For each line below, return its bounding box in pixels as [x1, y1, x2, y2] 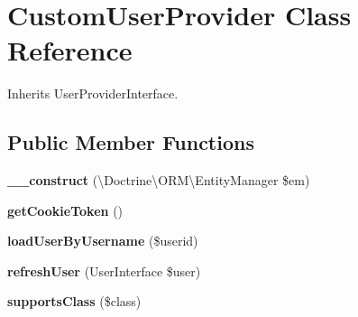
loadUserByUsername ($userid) [7, 231, 198, 250]
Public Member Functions [7, 128, 254, 156]
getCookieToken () [7, 200, 124, 219]
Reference [7, 32, 133, 69]
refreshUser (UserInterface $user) [7, 261, 201, 280]
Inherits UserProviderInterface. [7, 84, 179, 103]
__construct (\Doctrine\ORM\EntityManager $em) [7, 171, 310, 190]
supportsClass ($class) [7, 292, 142, 311]
